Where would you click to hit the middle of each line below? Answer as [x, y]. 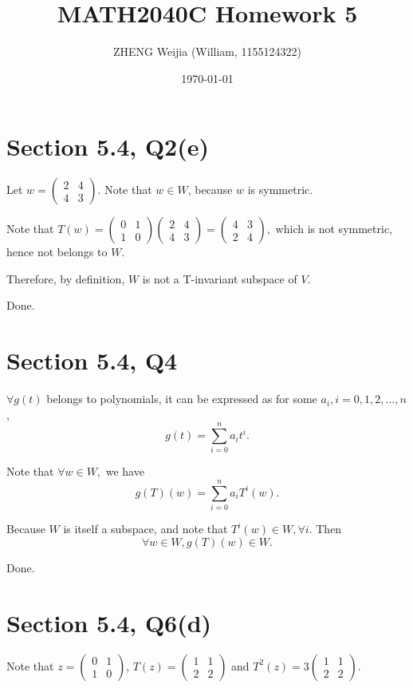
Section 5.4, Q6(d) [109, 622]
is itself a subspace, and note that [146, 529]
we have [125, 471]
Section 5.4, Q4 [92, 360]
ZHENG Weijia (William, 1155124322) [207, 51]
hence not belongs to [57, 252]
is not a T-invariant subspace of [220, 278]
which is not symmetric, [334, 229]
